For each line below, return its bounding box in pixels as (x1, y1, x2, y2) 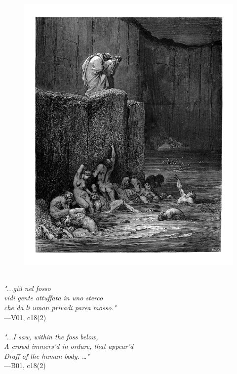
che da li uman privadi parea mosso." (4, 302, 117, 312)
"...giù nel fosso (4, 283, 51, 293)
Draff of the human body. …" (4, 350, 90, 361)
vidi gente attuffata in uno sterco (4, 292, 103, 303)
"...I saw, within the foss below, (4, 331, 98, 341)
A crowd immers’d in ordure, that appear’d (4, 341, 134, 351)
